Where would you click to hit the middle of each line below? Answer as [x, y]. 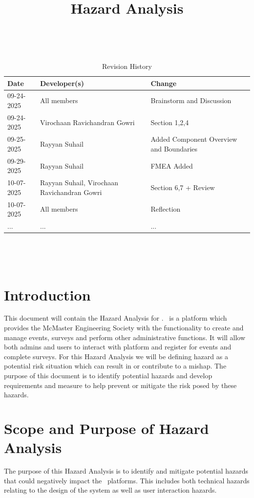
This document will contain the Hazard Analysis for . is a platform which [116, 318]
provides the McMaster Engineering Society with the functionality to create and [124, 328]
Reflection [166, 209]
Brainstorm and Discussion [191, 100]
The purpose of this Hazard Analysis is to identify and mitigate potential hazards [126, 471]
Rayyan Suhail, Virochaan [79, 183]
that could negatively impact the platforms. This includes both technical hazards [127, 480]
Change [164, 83]
